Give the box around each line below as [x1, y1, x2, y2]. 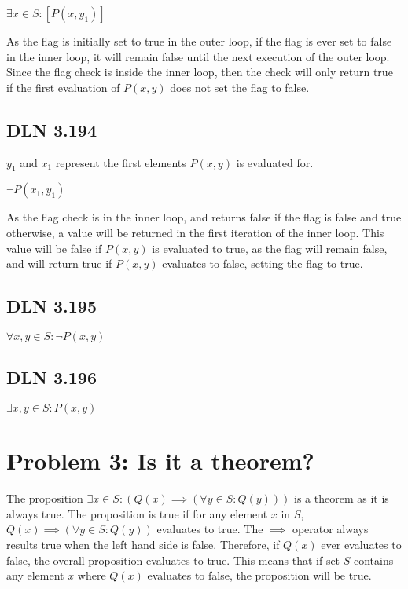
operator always [292, 521, 369, 537]
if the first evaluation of [6, 79, 120, 95]
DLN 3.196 [6, 365, 97, 390]
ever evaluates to [321, 536, 402, 553]
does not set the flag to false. [170, 79, 310, 95]
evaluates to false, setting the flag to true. [162, 255, 363, 272]
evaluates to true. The [156, 521, 263, 537]
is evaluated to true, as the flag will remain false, [152, 240, 388, 256]
